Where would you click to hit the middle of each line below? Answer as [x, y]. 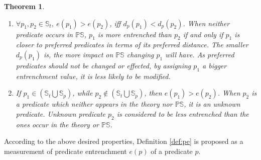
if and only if [203, 34]
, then [153, 93]
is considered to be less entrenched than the [183, 113]
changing [140, 54]
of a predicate [172, 151]
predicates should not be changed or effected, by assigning [103, 65]
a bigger [215, 65]
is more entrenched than [135, 34]
